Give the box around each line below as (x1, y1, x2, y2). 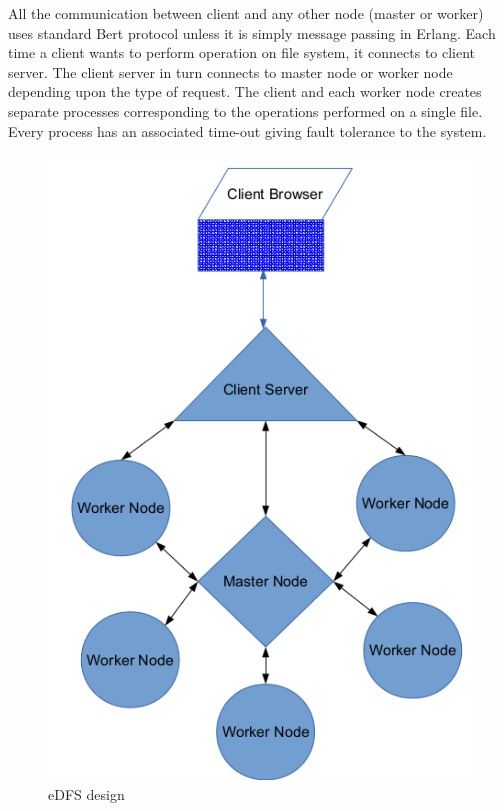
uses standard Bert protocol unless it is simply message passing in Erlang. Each (8, 22, 496, 43)
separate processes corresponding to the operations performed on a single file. (8, 100, 483, 121)
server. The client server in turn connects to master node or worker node (8, 61, 453, 82)
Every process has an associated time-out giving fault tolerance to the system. (8, 120, 487, 141)
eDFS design (48, 783, 125, 804)
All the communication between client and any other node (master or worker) (8, 3, 484, 23)
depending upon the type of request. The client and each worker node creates (8, 81, 482, 102)
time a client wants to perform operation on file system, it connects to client (8, 42, 476, 63)
